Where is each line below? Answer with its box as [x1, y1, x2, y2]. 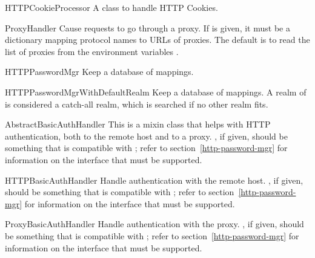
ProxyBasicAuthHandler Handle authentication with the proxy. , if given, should [5, 218, 304, 230]
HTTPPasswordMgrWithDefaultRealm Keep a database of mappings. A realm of [5, 85, 307, 98]
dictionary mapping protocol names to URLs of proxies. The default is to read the [5, 33, 310, 46]
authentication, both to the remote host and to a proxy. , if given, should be [5, 129, 288, 142]
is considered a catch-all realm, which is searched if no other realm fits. [5, 97, 268, 110]
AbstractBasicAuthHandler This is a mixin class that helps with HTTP [5, 118, 271, 131]
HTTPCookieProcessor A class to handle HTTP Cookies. [5, 1, 218, 13]
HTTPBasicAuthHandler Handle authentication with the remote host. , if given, [5, 173, 303, 186]
